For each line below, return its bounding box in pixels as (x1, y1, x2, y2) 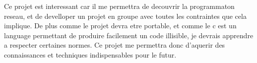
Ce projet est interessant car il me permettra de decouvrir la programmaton (4, 1, 235, 11)
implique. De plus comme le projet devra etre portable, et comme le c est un (4, 20, 237, 31)
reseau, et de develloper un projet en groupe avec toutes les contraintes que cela (4, 10, 247, 21)
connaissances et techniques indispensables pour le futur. (4, 49, 177, 60)
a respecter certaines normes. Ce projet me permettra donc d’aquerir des (4, 40, 225, 50)
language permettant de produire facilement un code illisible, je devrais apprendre (4, 30, 254, 40)
